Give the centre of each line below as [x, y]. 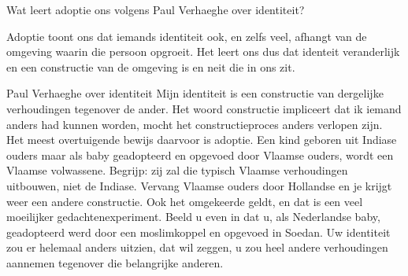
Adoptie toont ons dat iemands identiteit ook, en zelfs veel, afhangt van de [187, 36]
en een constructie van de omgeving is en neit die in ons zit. [151, 66]
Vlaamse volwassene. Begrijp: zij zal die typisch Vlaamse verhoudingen [177, 170]
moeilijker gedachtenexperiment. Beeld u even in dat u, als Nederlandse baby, [193, 217]
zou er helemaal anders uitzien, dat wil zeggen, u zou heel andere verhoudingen [197, 247]
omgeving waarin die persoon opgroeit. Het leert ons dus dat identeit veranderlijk [203, 52]
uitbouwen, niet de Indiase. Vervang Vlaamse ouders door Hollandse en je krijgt [199, 185]
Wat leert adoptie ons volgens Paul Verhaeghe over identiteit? [156, 9]
